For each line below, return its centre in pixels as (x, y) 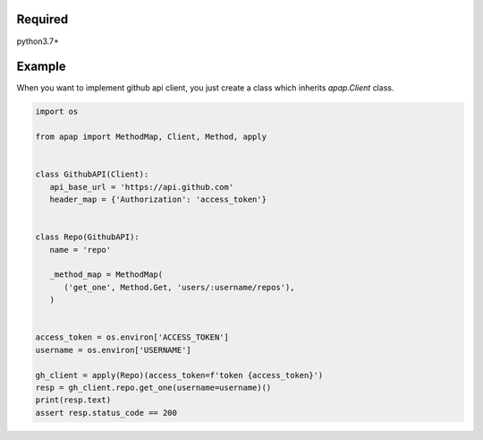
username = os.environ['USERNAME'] (113, 350)
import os (57, 112)
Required (42, 19)
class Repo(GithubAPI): (88, 237)
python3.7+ (38, 41)
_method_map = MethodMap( (106, 275)
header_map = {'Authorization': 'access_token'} (158, 200)
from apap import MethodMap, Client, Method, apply (151, 137)
